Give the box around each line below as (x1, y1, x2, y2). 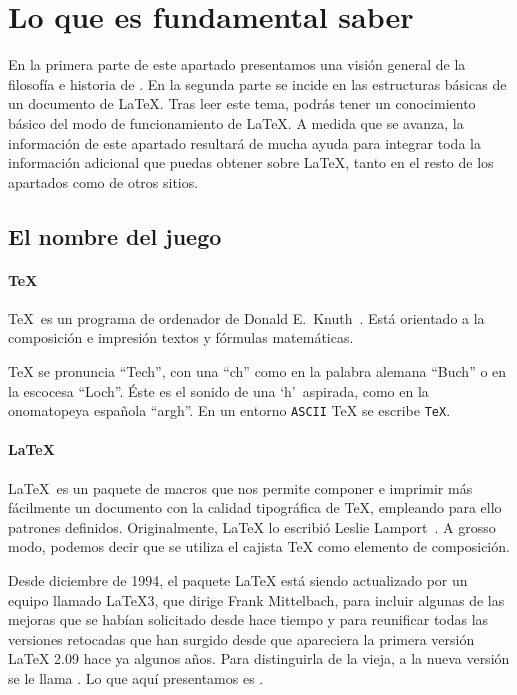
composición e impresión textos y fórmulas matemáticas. (8, 327, 354, 348)
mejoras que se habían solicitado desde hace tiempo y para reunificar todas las (8, 609, 489, 630)
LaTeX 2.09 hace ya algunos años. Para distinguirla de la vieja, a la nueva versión (8, 648, 510, 669)
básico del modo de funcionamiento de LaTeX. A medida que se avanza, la (8, 112, 464, 133)
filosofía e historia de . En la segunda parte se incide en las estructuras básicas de (8, 73, 507, 94)
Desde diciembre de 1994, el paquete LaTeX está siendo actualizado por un (8, 570, 468, 591)
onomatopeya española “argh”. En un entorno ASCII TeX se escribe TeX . (8, 400, 451, 421)
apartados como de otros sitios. (8, 171, 199, 192)
